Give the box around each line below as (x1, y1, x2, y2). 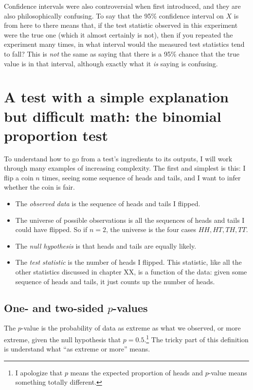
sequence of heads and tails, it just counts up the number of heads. (15, 276, 215, 286)
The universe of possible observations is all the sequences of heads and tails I (15, 214, 245, 225)
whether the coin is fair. (4, 182, 75, 192)
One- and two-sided (4, 300, 104, 315)
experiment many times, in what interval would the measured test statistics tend (4, 39, 245, 49)
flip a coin (4, 172, 34, 182)
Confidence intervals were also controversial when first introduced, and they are (4, 1, 241, 11)
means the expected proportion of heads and (70, 367, 203, 377)
